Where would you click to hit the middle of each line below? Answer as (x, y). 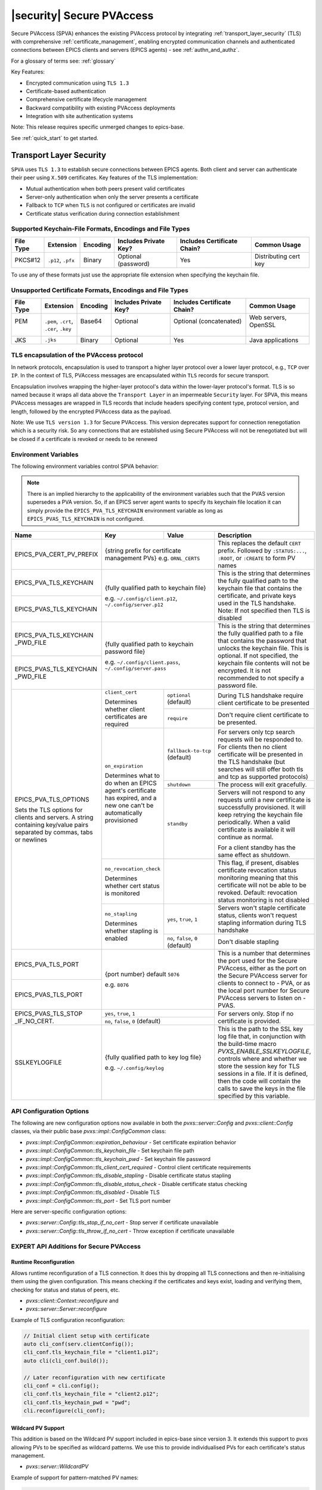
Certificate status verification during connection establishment (103, 213)
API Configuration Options (50, 1111)
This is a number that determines (264, 954)
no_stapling (121, 914)
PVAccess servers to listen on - (262, 998)
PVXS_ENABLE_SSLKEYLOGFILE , (264, 1051)
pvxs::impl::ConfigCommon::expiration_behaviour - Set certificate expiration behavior (131, 1142)
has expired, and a (131, 797)
